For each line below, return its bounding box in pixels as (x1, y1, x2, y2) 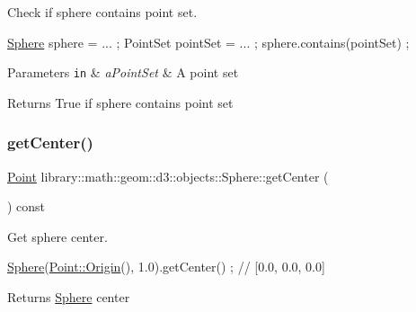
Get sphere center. (7, 227, 108, 245)
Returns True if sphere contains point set (7, 93, 234, 111)
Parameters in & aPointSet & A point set (7, 63, 239, 82)
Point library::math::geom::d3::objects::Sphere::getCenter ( (7, 166, 329, 185)
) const (7, 197, 46, 216)
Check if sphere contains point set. (7, 3, 198, 21)
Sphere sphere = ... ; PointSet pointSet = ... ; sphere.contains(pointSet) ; (7, 32, 410, 51)
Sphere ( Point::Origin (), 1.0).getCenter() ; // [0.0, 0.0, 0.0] (7, 257, 325, 276)
